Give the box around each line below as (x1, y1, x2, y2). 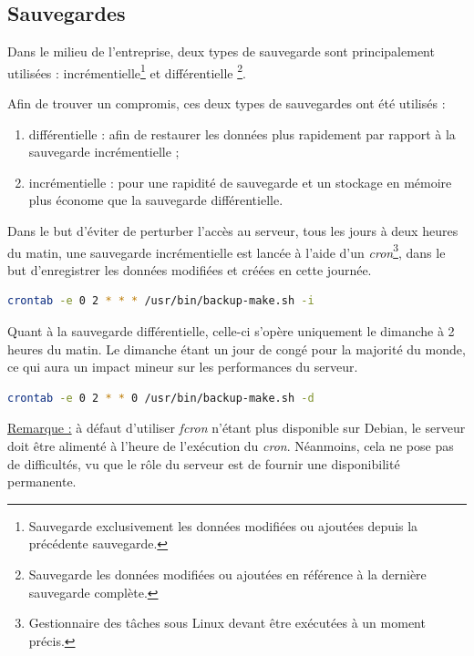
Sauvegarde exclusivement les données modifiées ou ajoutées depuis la (28, 516, 418, 535)
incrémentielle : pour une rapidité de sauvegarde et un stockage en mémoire (28, 172, 452, 191)
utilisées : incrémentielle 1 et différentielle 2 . (7, 60, 246, 82)
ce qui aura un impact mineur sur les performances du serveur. (7, 357, 358, 376)
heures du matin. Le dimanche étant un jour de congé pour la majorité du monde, (7, 339, 466, 358)
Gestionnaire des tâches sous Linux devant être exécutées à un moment (28, 613, 426, 632)
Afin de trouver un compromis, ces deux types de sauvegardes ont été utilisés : (7, 94, 446, 113)
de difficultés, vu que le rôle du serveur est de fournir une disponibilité (7, 454, 400, 473)
